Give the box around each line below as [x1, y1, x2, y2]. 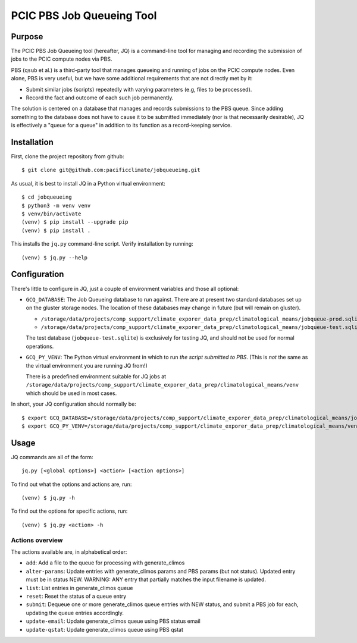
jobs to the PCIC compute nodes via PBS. [11, 55, 112, 62]
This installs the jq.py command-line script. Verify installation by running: [11, 240, 193, 247]
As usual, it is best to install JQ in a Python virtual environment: [11, 180, 166, 187]
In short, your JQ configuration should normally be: [11, 400, 136, 407]
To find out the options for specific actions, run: [11, 507, 128, 515]
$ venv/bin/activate [21, 211, 82, 217]
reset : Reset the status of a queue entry [26, 592, 127, 600]
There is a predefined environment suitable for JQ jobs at [26, 373, 167, 380]
